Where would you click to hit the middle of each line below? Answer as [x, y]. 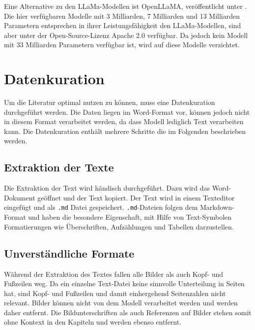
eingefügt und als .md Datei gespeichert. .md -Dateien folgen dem [101, 207]
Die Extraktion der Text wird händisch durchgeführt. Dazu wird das [107, 188]
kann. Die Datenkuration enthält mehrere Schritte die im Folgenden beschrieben [125, 131]
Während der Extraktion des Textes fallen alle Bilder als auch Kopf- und [114, 274]
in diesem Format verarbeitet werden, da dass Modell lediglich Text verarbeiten [124, 121]
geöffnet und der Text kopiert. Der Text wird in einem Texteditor [136, 197]
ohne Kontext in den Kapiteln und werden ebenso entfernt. [93, 322]
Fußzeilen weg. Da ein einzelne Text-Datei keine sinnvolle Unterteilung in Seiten [124, 283]
